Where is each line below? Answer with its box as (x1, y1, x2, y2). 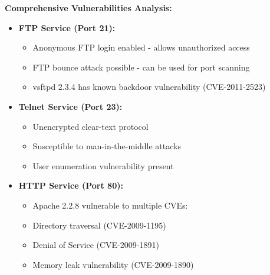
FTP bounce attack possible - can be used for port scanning (32, 61, 250, 73)
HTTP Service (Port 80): (18, 179, 123, 192)
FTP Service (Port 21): (18, 21, 116, 33)
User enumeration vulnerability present (32, 159, 174, 172)
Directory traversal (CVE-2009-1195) (32, 219, 166, 231)
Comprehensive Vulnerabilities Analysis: (5, 2, 172, 14)
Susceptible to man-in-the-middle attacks (32, 140, 181, 152)
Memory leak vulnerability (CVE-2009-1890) (32, 258, 194, 270)
